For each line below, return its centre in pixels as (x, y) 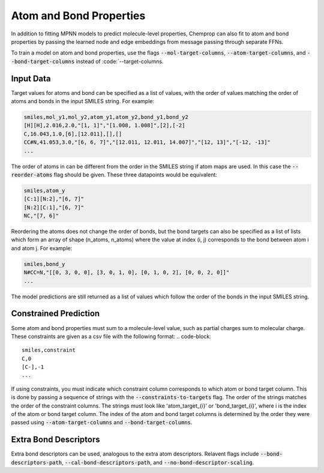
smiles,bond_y (44, 264)
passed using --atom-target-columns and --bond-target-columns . (102, 423)
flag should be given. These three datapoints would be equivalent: (135, 175)
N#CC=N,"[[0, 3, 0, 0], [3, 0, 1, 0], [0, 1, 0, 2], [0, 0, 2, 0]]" (127, 273)
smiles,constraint (49, 350)
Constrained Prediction (55, 314)
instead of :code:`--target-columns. (120, 61)
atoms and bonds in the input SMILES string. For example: (82, 101)
